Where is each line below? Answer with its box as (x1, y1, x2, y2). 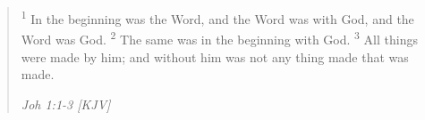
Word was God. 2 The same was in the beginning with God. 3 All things (21, 28, 418, 48)
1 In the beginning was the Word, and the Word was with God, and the (21, 7, 414, 28)
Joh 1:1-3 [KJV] (21, 94, 111, 113)
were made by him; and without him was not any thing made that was (21, 47, 409, 66)
